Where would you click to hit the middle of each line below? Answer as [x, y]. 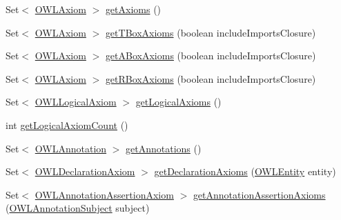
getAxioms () [133, 9]
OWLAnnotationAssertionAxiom [104, 194]
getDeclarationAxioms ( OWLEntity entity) [245, 171]
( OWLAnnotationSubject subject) [78, 208]
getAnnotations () [164, 148]
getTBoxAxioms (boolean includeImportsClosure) [211, 32]
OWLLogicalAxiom [76, 102]
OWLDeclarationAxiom [85, 171]
